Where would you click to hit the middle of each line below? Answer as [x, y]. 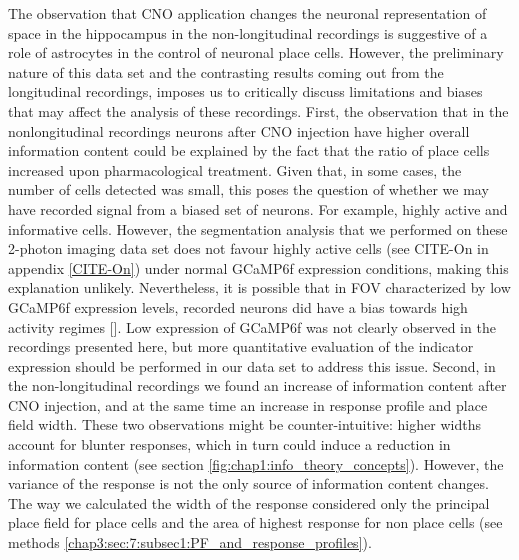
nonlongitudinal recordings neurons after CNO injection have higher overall [239, 130]
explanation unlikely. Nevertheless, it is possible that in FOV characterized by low [259, 287]
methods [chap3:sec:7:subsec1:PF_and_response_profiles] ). [190, 542]
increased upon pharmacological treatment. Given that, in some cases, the [235, 169]
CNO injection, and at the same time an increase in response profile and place [248, 404]
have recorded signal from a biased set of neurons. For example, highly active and [258, 208]
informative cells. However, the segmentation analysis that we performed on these [258, 228]
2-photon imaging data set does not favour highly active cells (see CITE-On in [248, 248]
